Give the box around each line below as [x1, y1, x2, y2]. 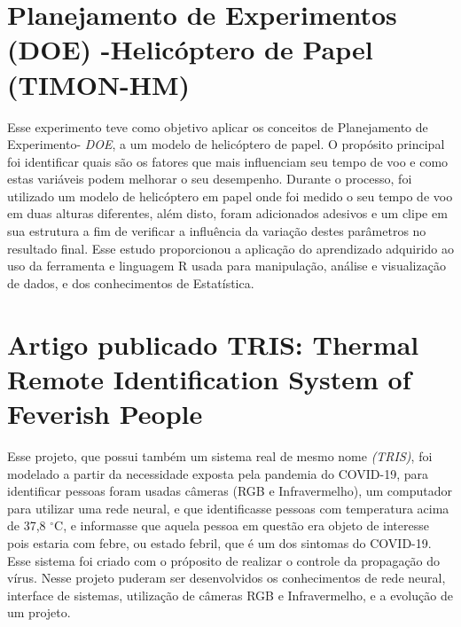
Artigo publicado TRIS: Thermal [7, 325, 419, 362]
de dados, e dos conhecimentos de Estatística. [7, 273, 254, 292]
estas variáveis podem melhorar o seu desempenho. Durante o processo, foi [7, 169, 412, 188]
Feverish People [7, 396, 203, 431]
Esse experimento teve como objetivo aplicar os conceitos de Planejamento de [7, 117, 428, 136]
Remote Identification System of [7, 360, 411, 396]
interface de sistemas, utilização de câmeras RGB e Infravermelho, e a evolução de [7, 585, 453, 604]
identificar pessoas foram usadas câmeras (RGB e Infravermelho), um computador [7, 482, 453, 500]
